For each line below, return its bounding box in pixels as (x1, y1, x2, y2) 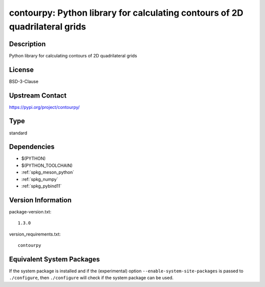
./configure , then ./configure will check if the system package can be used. (9, 275, 174, 281)
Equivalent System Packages (9, 255, 100, 263)
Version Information (9, 196, 72, 204)
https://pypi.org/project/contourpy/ (9, 104, 80, 110)
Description (9, 40, 46, 48)
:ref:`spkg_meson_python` (21, 169, 75, 175)
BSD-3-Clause (9, 78, 39, 84)
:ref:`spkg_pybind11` (21, 183, 62, 189)
